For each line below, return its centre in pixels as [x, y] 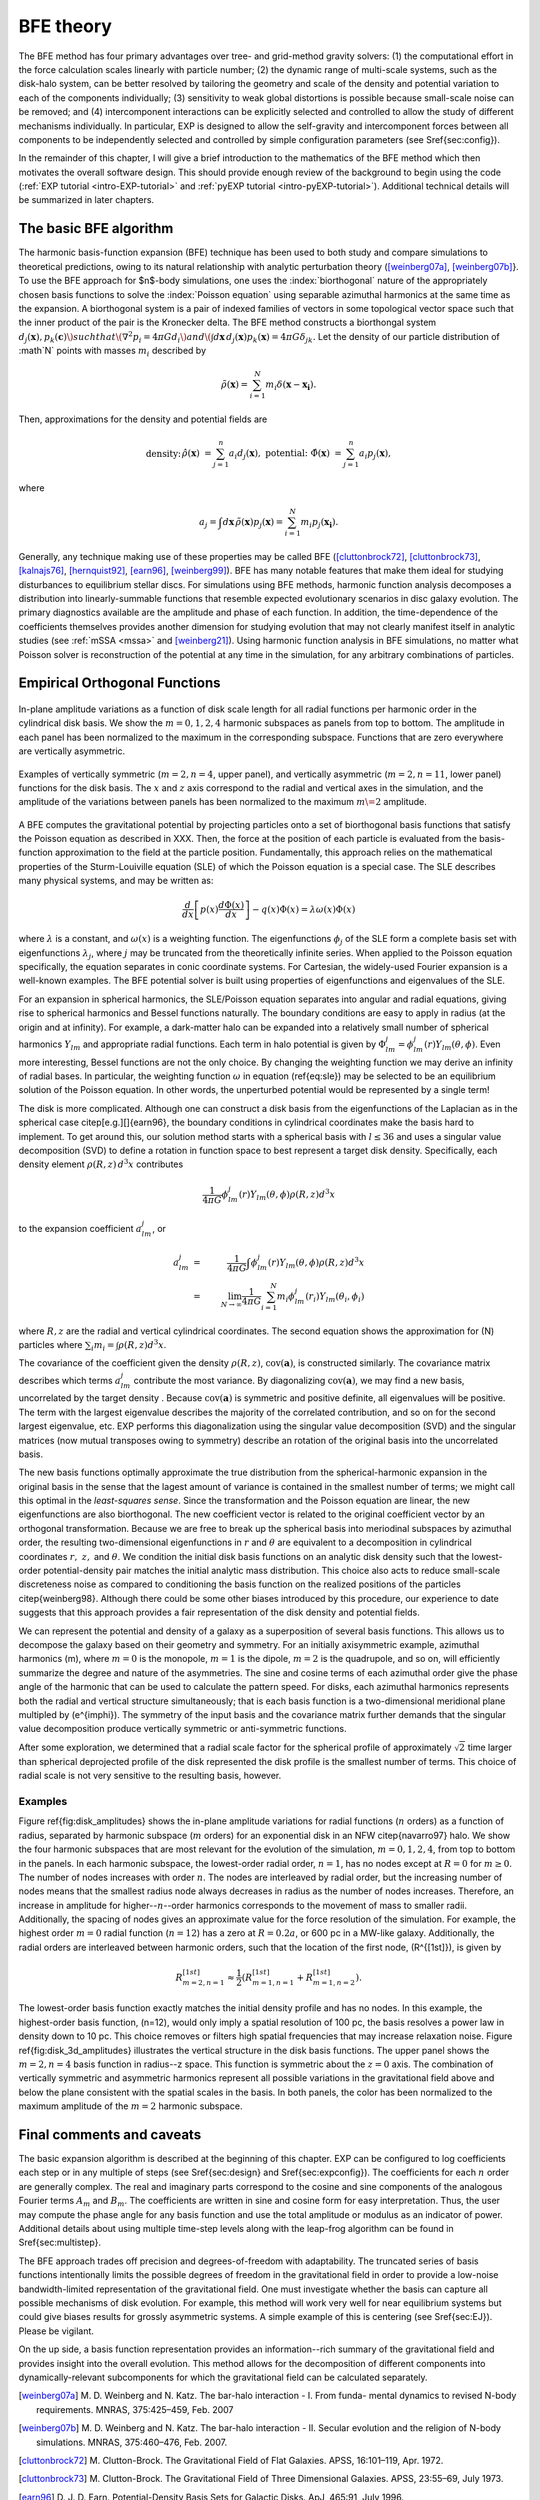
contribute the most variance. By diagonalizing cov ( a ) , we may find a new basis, [299, 1380]
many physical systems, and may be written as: [116, 881]
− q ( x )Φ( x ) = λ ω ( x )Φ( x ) [303, 909]
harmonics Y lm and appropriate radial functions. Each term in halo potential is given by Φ [202, 1045]
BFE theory [65, 26]
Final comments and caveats [110, 2134]
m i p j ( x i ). [319, 523]
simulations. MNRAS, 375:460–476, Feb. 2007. [132, 2442]
